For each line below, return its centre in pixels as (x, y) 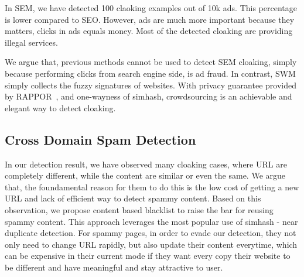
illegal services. (31, 42)
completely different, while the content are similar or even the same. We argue (145, 175)
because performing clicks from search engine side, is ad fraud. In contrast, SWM (150, 73)
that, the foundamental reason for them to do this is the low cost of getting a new (152, 187)
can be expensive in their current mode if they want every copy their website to (148, 256)
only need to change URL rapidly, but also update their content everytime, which (151, 244)
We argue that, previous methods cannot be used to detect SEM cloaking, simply (151, 62)
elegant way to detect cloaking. (60, 107)
